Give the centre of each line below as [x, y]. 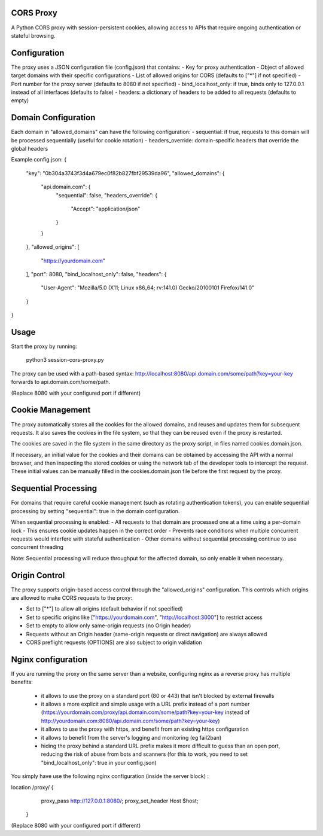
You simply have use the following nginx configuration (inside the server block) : [110, 776]
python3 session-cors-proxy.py [65, 360]
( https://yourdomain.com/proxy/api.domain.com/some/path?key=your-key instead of [145, 712]
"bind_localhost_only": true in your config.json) [99, 762]
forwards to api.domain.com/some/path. [61, 382]
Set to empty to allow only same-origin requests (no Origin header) [109, 626]
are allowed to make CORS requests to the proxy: [72, 598]
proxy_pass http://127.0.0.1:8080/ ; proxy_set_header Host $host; [120, 801]
